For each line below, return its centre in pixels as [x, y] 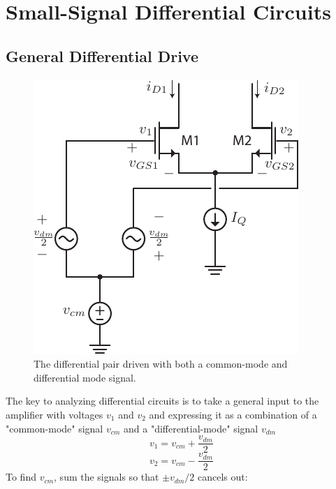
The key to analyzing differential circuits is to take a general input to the [162, 401]
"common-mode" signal [54, 428]
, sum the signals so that [107, 477]
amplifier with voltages [54, 414]
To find [21, 477]
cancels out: [223, 477]
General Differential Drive [102, 55]
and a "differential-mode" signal [191, 428]
